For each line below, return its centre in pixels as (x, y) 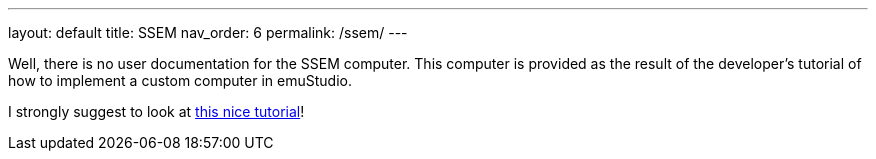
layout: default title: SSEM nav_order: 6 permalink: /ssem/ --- (208, 32)
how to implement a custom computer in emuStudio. (180, 80)
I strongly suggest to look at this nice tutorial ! (156, 111)
